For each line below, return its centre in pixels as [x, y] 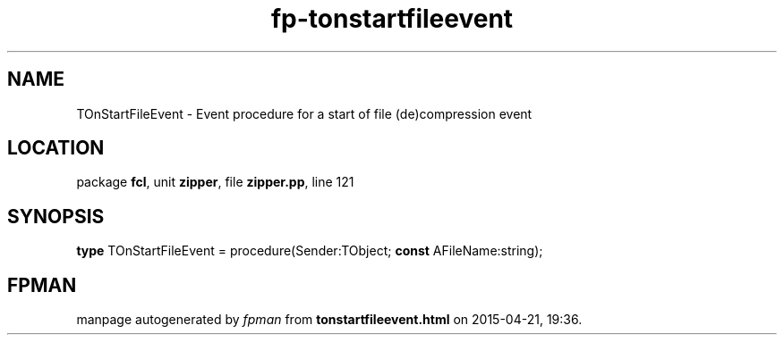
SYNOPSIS [56, 216]
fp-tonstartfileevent [392, 19]
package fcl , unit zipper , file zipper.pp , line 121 [215, 182]
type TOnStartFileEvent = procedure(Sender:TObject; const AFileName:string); [310, 251]
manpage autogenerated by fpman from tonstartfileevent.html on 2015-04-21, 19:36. [329, 320]
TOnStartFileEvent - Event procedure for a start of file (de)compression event [304, 113]
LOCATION [56, 148]
